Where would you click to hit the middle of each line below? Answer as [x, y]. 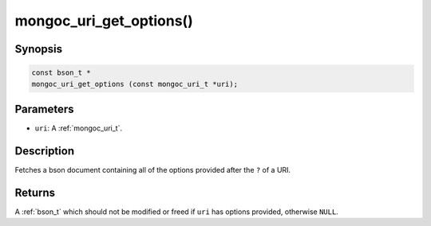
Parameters [44, 109]
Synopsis [39, 49]
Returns [35, 192]
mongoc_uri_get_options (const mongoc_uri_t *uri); [135, 84]
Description [45, 151]
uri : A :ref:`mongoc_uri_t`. [79, 128]
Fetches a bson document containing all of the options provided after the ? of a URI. [153, 169]
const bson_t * [61, 73]
